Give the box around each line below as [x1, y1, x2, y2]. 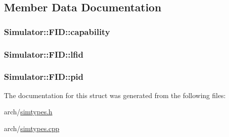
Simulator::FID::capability [4, 25, 110, 37]
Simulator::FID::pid [4, 70, 84, 83]
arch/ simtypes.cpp [4, 123, 59, 133]
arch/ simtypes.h [4, 106, 52, 117]
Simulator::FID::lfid [4, 48, 84, 60]
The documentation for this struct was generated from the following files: [4, 90, 226, 100]
